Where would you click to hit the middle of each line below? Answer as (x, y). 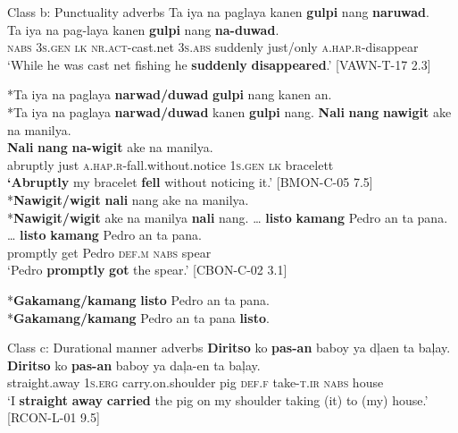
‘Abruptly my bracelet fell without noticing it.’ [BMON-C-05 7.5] (190, 182)
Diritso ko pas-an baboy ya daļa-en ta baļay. (134, 365)
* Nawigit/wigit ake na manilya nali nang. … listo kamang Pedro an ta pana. (228, 217)
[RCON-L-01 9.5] (54, 417)
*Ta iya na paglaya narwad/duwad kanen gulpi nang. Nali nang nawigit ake (229, 111)
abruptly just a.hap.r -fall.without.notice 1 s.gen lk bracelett (171, 164)
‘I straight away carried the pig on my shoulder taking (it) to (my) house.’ (218, 399)
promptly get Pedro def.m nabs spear (109, 252)
